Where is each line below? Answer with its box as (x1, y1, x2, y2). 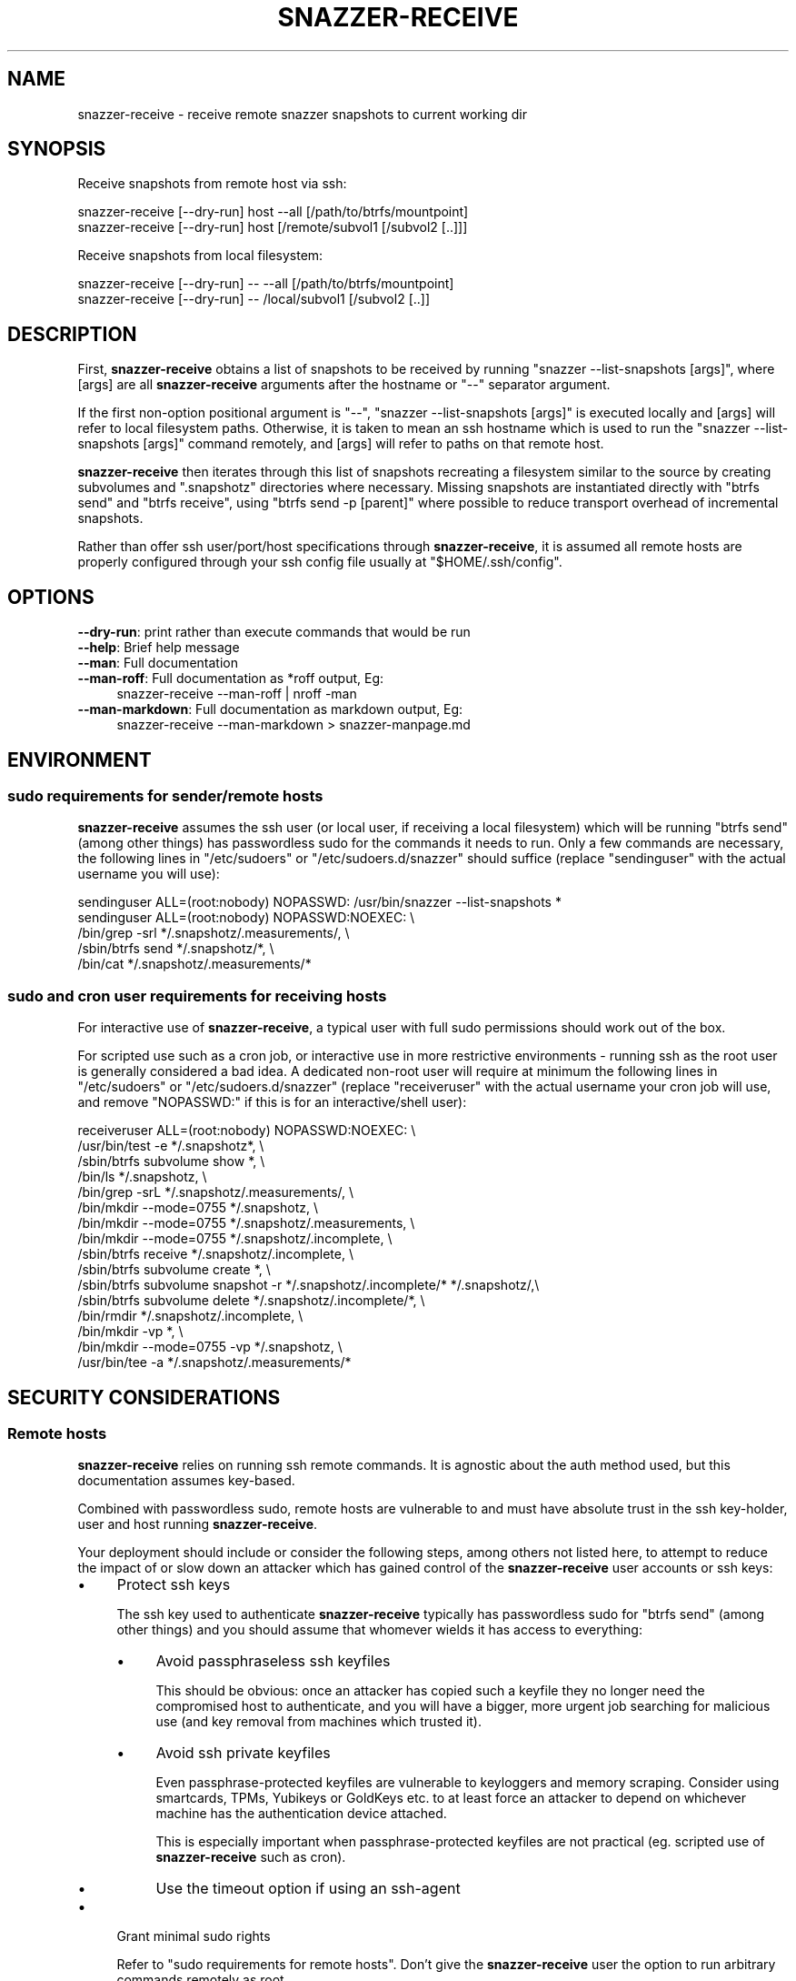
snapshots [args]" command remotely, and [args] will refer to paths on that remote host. (77, 436, 604, 452)
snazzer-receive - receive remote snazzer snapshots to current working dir (77, 106, 527, 122)
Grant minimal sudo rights (116, 1928, 271, 1945)
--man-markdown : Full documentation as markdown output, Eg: (77, 701, 463, 718)
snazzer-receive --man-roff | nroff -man (116, 686, 357, 702)
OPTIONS (7, 585, 95, 608)
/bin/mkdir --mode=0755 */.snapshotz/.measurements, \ (77, 1215, 415, 1232)
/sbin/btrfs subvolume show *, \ (77, 1153, 265, 1170)
